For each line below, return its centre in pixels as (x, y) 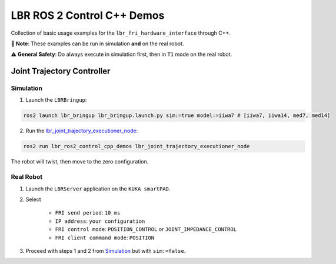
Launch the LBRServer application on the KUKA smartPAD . (98, 189)
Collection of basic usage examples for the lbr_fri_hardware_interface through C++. (121, 33)
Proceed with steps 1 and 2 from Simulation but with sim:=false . (106, 250)
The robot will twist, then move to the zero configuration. (80, 162)
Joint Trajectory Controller (61, 71)
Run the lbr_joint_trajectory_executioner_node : (82, 131)
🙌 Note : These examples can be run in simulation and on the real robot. (97, 44)
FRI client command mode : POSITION (105, 238)
